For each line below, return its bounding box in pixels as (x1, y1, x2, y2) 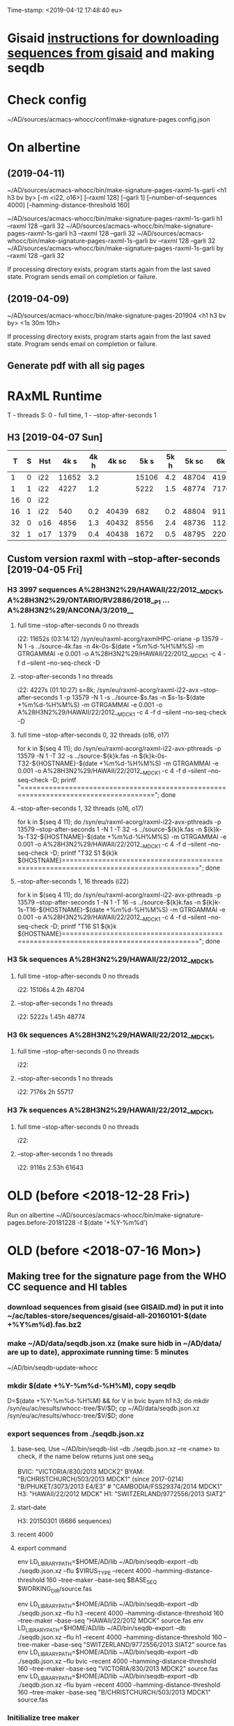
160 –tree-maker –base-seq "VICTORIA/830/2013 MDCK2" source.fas (17, 1664, 218, 1673)
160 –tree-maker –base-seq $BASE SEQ (46, 1576, 157, 1585)
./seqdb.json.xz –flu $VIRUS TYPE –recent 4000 (17, 1566, 152, 1576)
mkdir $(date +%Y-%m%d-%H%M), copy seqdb (7, 1381, 176, 1390)
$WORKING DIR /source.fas (17, 1585, 93, 1595)
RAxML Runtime (7, 388, 102, 404)
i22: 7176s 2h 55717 (17, 1088, 75, 1096)
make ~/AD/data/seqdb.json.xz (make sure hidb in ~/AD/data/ (7, 1339, 221, 1349)
